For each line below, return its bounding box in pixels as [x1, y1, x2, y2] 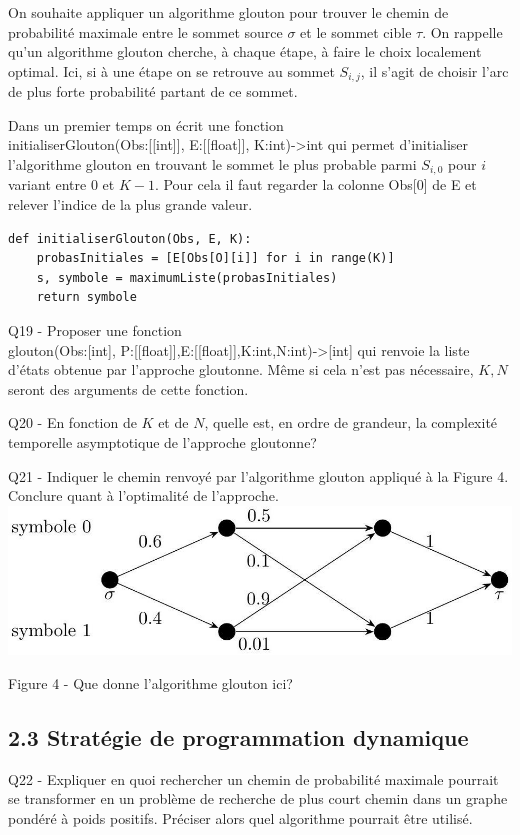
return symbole [36, 290, 137, 305]
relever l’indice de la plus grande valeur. [8, 194, 253, 215]
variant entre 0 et [8, 174, 115, 195]
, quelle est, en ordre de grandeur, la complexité [204, 412, 498, 433]
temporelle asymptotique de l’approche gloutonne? [8, 432, 317, 452]
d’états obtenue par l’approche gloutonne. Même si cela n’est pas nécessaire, [8, 359, 474, 380]
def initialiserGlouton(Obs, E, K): [8, 231, 252, 246]
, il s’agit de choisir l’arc [360, 60, 509, 81]
